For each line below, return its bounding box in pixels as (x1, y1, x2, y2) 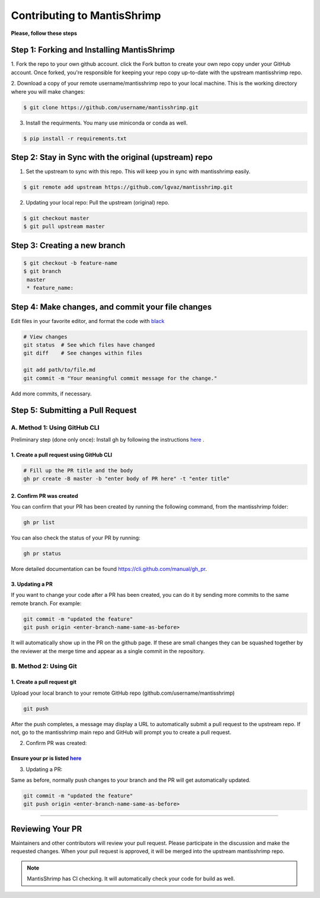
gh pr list (23, 519, 55, 526)
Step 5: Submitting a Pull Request (11, 405, 137, 416)
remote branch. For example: (11, 599, 82, 607)
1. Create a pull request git (11, 679, 77, 686)
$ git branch (23, 268, 62, 275)
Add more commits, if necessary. (11, 390, 92, 397)
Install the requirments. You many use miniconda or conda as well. (25, 119, 188, 126)
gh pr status (23, 550, 62, 557)
